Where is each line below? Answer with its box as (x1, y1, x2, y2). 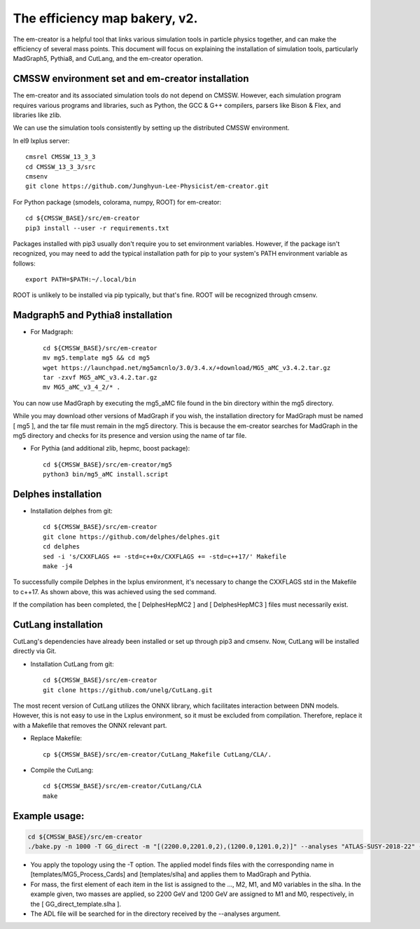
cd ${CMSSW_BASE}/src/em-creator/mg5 (43, 460, 173, 469)
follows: (13, 259, 36, 268)
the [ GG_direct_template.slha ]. (30, 900, 122, 908)
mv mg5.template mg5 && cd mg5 (43, 354, 150, 362)
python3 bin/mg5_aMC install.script (43, 470, 169, 479)
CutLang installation (13, 619, 104, 631)
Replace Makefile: (30, 734, 83, 743)
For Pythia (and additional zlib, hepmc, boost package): (30, 444, 190, 453)
